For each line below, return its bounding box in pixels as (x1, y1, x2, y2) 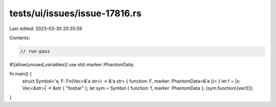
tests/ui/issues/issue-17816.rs (9, 8, 142, 19)
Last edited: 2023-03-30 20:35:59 (9, 25, 82, 32)
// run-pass (20, 48, 51, 54)
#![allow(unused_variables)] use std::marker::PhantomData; (9, 61, 134, 67)
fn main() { (9, 71, 32, 77)
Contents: (9, 35, 30, 41)
